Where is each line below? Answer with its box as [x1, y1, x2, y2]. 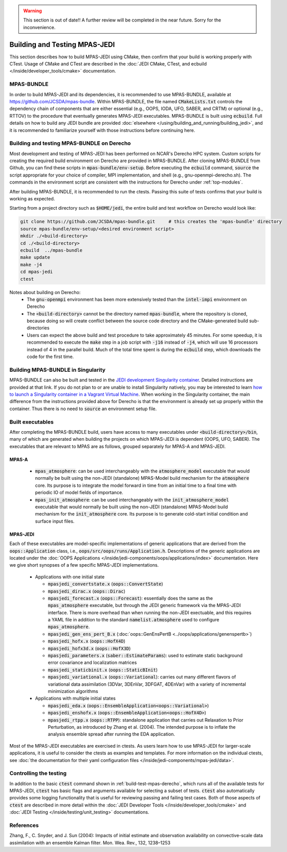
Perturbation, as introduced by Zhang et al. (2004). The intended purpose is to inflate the [48, 724, 236, 730]
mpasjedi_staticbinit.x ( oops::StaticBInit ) [48, 666, 158, 672]
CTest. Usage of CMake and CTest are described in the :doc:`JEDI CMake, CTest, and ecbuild [9, 61, 207, 67]
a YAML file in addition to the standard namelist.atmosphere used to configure [48, 617, 219, 623]
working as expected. [9, 196, 55, 202]
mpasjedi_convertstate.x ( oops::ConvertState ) [48, 581, 163, 587]
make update [20, 255, 51, 260]
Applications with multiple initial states [35, 696, 116, 702]
